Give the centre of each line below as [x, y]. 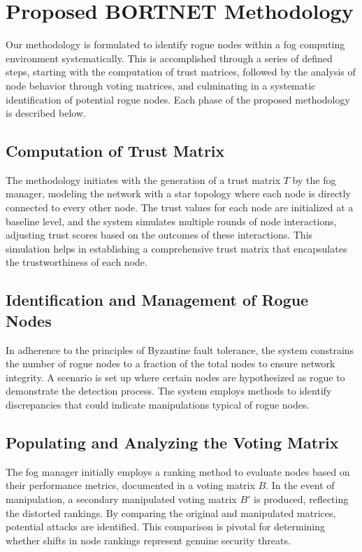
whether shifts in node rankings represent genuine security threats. [148, 540]
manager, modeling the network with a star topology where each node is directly [178, 193]
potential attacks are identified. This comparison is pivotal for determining [166, 526]
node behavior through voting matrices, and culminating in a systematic [161, 85]
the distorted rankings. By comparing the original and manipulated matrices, [171, 512]
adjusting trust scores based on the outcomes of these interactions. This [159, 235]
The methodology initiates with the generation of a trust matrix [143, 179]
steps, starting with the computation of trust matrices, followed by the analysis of [181, 72]
